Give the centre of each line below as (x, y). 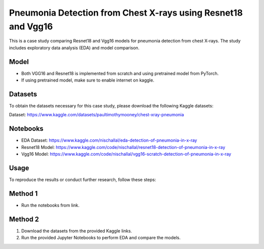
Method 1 (23, 194)
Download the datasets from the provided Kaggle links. (77, 231)
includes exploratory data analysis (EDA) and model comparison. (74, 48)
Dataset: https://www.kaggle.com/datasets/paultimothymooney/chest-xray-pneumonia (97, 115)
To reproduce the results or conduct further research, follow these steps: (83, 179)
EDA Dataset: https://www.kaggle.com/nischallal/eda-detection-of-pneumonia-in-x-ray (109, 140)
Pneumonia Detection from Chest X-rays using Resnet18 (126, 13)
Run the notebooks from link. (50, 205)
